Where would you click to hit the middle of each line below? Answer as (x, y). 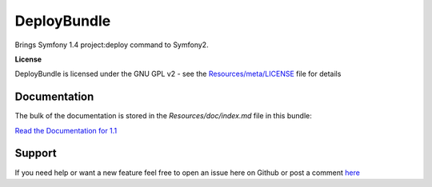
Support (36, 153)
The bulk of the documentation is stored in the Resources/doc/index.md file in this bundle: (163, 116)
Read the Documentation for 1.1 (66, 130)
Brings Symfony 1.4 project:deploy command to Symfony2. (112, 45)
